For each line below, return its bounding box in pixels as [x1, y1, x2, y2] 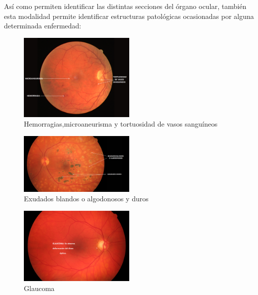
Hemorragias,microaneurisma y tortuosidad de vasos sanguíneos [24, 119, 218, 129]
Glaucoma [24, 283, 55, 293]
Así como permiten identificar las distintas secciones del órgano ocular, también [4, 1, 247, 11]
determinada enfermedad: [4, 20, 82, 31]
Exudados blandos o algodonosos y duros [24, 193, 149, 204]
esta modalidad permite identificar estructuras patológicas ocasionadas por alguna [4, 10, 254, 21]
